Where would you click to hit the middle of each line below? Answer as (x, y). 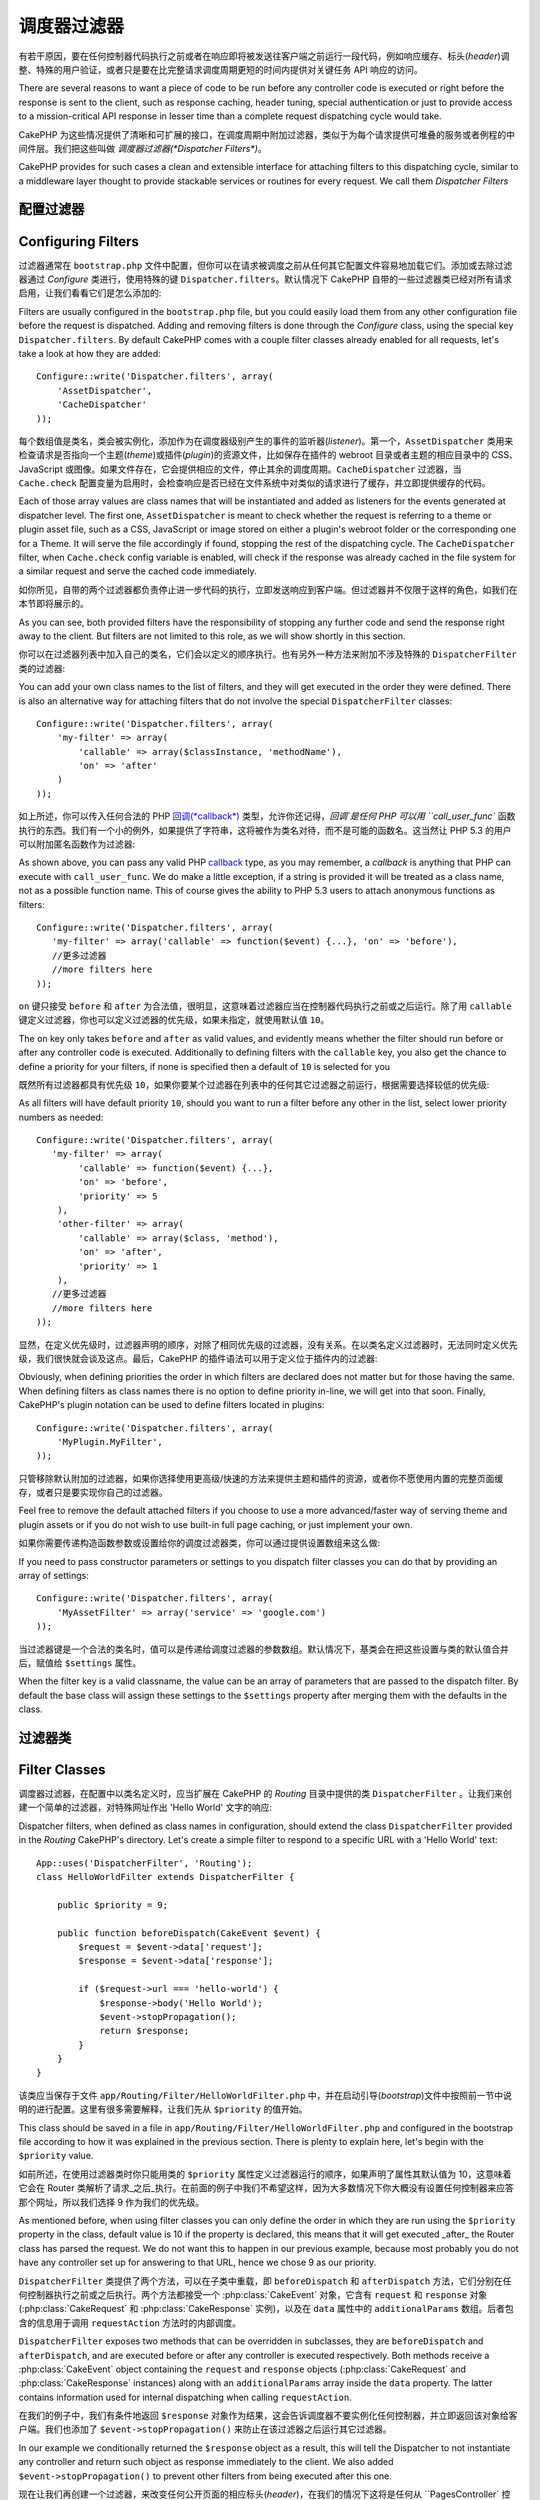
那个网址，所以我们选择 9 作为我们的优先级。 (111, 2202)
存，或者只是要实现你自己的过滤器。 (93, 1492)
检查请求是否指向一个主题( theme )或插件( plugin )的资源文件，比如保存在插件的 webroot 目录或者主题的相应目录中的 (254, 455)
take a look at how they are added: (90, 353)
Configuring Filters (79, 241)
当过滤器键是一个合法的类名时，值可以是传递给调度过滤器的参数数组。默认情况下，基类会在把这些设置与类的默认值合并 (263, 1649)
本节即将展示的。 (53, 604)
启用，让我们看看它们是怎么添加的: (90, 293)
